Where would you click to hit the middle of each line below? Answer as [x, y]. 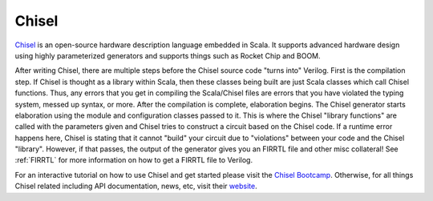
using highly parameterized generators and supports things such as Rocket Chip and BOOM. [168, 55]
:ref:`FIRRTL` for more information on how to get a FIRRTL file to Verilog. [134, 160]
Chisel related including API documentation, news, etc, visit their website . [136, 186]
